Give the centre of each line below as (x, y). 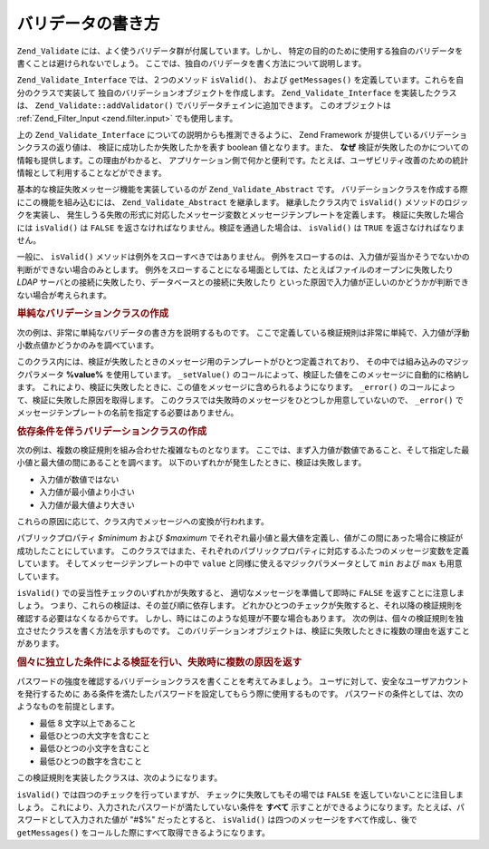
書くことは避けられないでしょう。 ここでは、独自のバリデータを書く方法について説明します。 (192, 63)
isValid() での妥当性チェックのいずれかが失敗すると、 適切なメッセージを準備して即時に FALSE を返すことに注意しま (241, 592)
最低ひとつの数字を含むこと (91, 761)
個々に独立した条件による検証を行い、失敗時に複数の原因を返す (159, 662)
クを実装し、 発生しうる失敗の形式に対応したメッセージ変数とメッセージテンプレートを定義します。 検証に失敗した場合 (240, 215)
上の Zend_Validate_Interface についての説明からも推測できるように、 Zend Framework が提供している (218, 134)
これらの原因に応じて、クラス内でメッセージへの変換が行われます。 (143, 521)
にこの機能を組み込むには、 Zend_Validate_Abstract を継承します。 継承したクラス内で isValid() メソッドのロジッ (243, 202)
